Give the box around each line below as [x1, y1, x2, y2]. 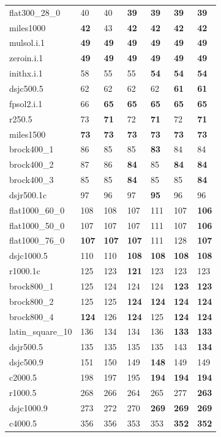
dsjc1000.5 [9, 249, 48, 262]
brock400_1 [9, 143, 54, 155]
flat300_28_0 [9, 6, 61, 18]
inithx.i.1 [9, 67, 43, 80]
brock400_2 [9, 158, 54, 171]
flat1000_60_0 [9, 203, 65, 216]
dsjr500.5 [9, 340, 43, 353]
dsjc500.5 [9, 81, 43, 94]
